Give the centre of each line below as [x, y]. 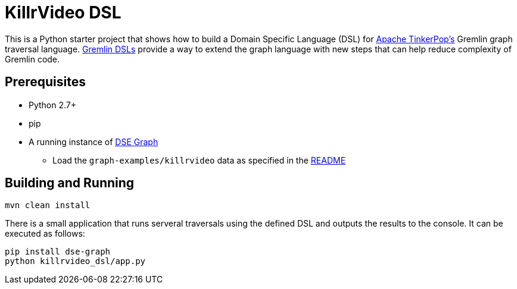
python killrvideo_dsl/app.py [75, 261]
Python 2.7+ [53, 105]
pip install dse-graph [58, 252]
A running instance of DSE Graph [94, 142]
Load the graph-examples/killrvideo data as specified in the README [199, 160]
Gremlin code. [32, 59]
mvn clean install [48, 205]
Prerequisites [45, 82]
